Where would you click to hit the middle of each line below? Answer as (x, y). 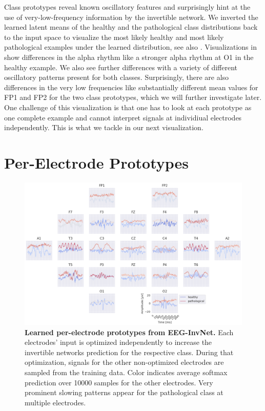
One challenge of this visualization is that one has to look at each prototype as (128, 107)
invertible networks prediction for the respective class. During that (129, 352)
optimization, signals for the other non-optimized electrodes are (124, 362)
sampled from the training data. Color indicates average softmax (126, 372)
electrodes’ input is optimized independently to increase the (118, 342)
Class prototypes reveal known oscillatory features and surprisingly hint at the (127, 7)
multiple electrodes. (55, 402)
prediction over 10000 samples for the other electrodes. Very (119, 382)
